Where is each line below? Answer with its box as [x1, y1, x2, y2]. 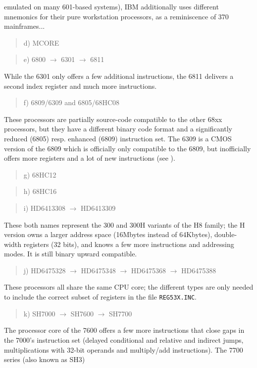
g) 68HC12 [23, 169, 56, 180]
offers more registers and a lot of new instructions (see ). [4, 153, 175, 163]
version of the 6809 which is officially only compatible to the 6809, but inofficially [4, 143, 251, 153]
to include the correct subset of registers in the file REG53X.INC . [4, 292, 197, 302]
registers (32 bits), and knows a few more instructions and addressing [23, 239, 234, 249]
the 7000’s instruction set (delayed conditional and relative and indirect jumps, [4, 334, 244, 345]
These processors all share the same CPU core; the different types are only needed [4, 282, 254, 292]
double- [214, 229, 237, 240]
